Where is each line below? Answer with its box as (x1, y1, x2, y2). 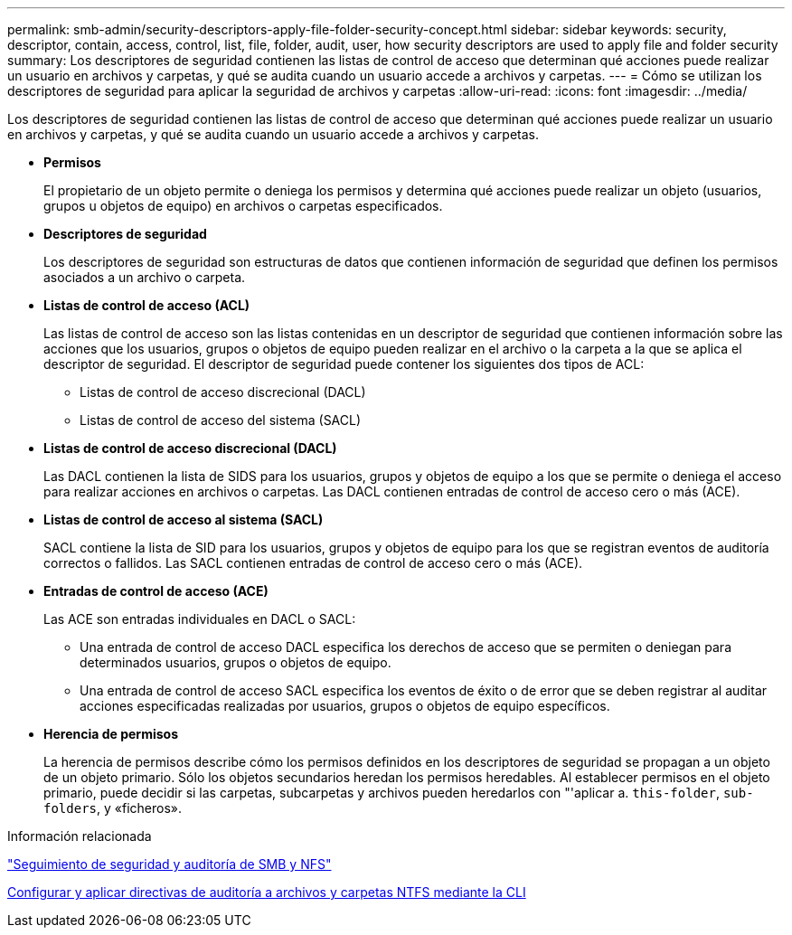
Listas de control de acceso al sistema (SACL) (43, 512, 324, 527)
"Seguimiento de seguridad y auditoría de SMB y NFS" (7, 856, 332, 872)
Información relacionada (7, 828, 152, 844)
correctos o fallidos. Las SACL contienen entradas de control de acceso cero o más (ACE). (43, 555, 583, 571)
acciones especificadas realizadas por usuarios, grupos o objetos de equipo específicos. (80, 698, 610, 713)
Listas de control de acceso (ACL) (43, 297, 250, 313)
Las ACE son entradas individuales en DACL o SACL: (43, 611, 356, 627)
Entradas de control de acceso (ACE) (43, 583, 269, 599)
